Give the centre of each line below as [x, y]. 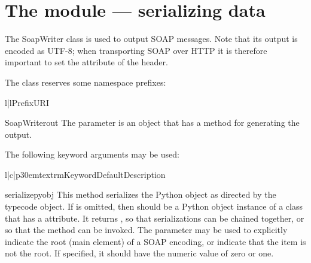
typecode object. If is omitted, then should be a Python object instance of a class [154, 206]
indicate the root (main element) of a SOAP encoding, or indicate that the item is [155, 241]
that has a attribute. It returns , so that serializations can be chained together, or [155, 218]
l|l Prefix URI [27, 102]
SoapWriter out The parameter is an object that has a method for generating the [152, 123]
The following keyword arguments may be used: [92, 154]
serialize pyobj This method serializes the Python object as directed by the [141, 194]
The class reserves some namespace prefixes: [86, 82]
